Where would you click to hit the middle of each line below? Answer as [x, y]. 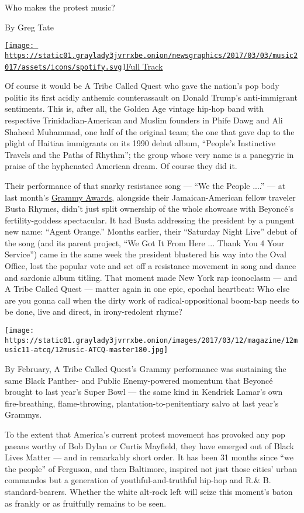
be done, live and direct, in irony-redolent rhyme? [94, 311]
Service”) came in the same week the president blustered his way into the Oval [146, 254]
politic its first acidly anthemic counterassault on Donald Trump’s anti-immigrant [151, 97]
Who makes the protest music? [60, 7]
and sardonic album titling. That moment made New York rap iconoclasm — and [151, 277]
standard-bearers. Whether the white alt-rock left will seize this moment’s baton [149, 491]
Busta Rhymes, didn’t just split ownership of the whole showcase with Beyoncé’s [149, 209]
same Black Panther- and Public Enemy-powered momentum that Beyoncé [139, 380]
